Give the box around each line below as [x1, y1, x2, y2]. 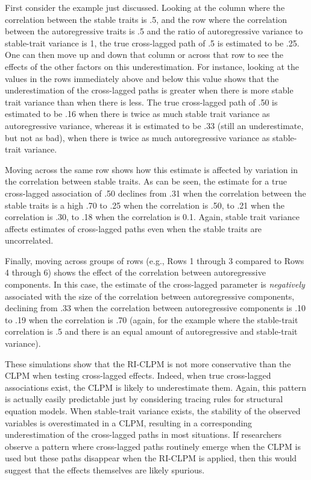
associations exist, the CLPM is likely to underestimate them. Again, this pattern [5, 381, 306, 393]
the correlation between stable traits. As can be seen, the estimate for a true [5, 175, 287, 188]
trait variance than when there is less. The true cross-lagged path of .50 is [5, 95, 278, 108]
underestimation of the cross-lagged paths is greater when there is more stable [5, 84, 294, 96]
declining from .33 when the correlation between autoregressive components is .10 [5, 302, 306, 314]
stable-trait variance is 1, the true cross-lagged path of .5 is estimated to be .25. [5, 36, 300, 49]
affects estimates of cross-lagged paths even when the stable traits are [5, 222, 262, 235]
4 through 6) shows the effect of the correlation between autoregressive [5, 266, 266, 279]
